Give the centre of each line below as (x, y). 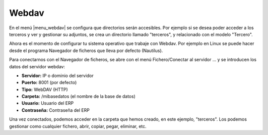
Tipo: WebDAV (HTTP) (45, 90)
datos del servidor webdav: (37, 66)
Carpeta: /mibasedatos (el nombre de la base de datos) (79, 96)
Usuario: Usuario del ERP (48, 103)
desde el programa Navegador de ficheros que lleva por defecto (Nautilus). (86, 50)
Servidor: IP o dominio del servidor (58, 75)
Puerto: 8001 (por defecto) (49, 83)
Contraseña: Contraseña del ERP (56, 110)
